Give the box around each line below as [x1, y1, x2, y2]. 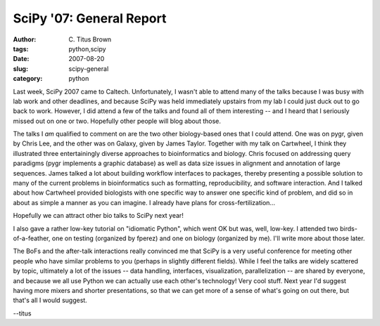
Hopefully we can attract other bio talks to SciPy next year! [13, 211, 184, 220]
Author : [13, 35, 37, 44]
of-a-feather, [13, 234, 51, 242]
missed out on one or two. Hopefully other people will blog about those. [13, 117, 221, 125]
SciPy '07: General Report [13, 11, 167, 26]
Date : [13, 55, 30, 63]
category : [13, 74, 43, 83]
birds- [339, 224, 358, 233]
